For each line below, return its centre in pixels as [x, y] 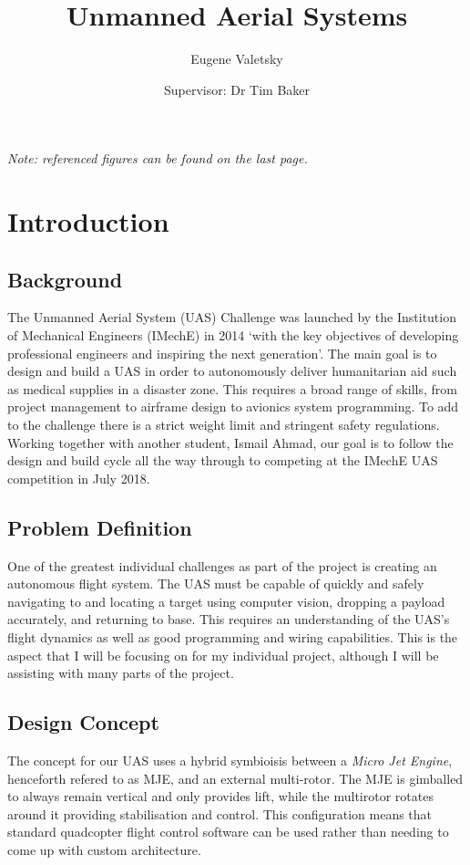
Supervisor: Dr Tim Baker [237, 89]
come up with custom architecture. [104, 849]
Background [65, 279]
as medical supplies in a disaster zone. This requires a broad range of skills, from [233, 388]
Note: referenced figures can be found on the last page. [158, 158]
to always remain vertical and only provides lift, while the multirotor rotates [220, 796]
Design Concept [83, 722]
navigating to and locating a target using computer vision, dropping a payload [226, 601]
